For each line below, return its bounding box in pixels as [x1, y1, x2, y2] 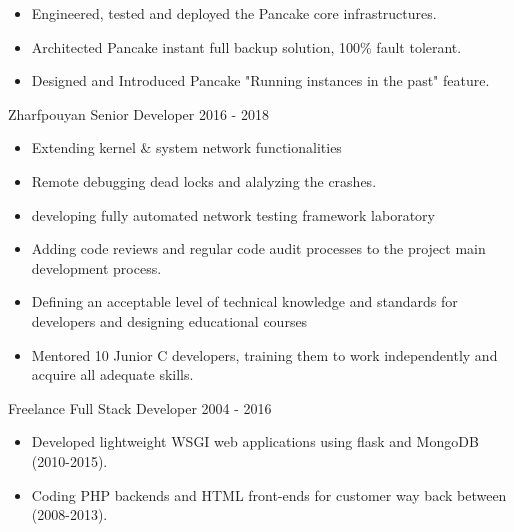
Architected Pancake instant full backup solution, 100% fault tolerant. [31, 36, 462, 57]
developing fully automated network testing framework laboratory [31, 204, 435, 225]
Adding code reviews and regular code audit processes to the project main [31, 238, 486, 259]
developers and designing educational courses [31, 310, 308, 331]
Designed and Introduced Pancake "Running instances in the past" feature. [31, 70, 490, 91]
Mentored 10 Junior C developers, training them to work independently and [31, 344, 498, 365]
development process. [31, 257, 162, 278]
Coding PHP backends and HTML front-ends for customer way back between [31, 484, 507, 505]
